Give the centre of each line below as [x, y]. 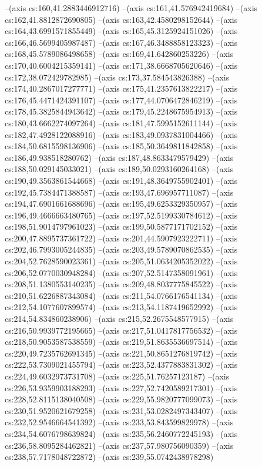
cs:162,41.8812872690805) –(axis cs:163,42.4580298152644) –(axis [121, 19]
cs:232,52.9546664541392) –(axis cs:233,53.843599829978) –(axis [119, 422]
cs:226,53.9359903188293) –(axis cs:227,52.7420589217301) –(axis [121, 387]
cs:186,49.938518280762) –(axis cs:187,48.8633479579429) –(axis [119, 157]
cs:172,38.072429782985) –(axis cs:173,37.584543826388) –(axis [117, 77]
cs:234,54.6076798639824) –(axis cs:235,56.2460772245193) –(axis [121, 433]
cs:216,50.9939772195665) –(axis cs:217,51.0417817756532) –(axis [121, 330]
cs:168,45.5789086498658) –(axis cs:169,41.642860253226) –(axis [119, 54]
